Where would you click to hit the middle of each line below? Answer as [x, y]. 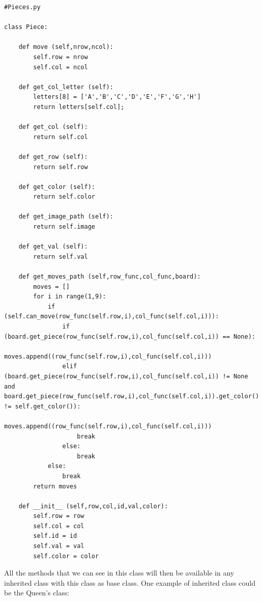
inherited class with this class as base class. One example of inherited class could [130, 582]
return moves [55, 486]
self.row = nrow [61, 57]
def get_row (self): [53, 157]
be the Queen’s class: [37, 593]
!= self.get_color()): [42, 406]
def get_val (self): [53, 247]
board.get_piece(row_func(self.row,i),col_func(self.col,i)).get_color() [132, 397]
